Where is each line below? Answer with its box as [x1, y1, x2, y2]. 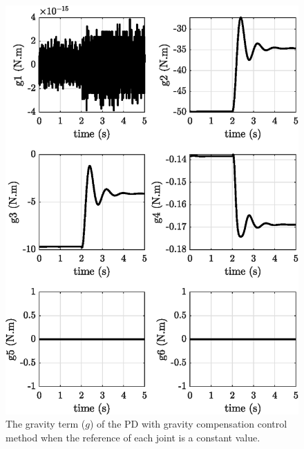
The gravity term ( [6, 417, 86, 431]
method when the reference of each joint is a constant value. [6, 430, 260, 444]
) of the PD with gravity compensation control [89, 417, 287, 431]
